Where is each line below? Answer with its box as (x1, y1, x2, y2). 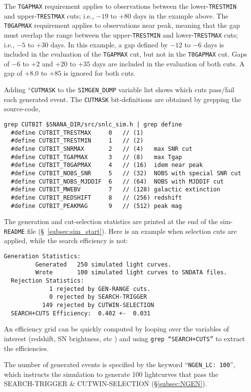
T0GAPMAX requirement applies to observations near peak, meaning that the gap (4, 20, 240, 30)
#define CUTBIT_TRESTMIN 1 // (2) (11, 137, 144, 144)
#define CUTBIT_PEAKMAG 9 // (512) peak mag (11, 202, 182, 209)
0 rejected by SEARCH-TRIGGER (49, 293, 147, 301)
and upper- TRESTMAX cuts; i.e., (4, 10, 94, 21)
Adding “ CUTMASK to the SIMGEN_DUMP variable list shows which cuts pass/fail (4, 84, 234, 95)
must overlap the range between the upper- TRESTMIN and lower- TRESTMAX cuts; (4, 29, 238, 40)
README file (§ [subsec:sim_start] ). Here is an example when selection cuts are (4, 226, 237, 236)
